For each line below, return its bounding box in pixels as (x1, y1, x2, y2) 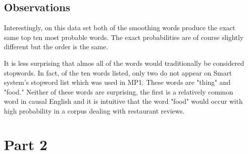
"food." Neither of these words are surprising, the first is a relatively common (4, 86, 233, 96)
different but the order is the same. (4, 41, 108, 52)
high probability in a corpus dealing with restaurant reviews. (4, 105, 185, 115)
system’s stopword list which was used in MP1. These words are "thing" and (4, 77, 231, 87)
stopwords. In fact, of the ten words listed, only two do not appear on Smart (4, 67, 232, 77)
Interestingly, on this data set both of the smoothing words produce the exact (4, 22, 235, 33)
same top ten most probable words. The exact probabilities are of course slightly (4, 32, 244, 42)
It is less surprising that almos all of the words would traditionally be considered (4, 58, 244, 68)
